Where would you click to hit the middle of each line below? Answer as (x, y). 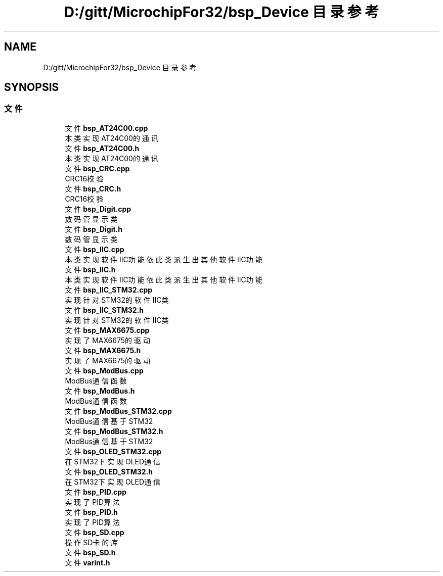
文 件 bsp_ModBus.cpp (104, 370)
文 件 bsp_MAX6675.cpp (107, 330)
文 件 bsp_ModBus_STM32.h (114, 431)
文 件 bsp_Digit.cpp (98, 209)
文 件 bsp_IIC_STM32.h (104, 310)
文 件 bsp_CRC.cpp (97, 168)
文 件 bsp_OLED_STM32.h (109, 471)
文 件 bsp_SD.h (90, 552)
